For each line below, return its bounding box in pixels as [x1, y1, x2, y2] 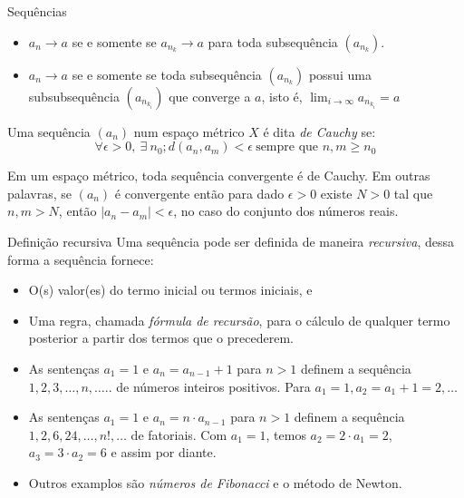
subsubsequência [28, 86, 120, 105]
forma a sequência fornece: [7, 249, 154, 269]
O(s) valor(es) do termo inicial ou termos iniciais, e [28, 280, 313, 299]
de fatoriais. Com [130, 425, 227, 444]
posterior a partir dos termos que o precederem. [28, 328, 294, 347]
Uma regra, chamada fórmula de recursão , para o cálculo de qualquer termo [28, 310, 450, 329]
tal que [393, 183, 433, 202]
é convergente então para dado [114, 183, 285, 202]
